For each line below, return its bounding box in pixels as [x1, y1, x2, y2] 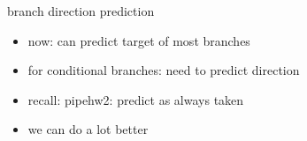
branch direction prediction [7, 2, 155, 19]
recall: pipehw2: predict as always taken [27, 90, 244, 108]
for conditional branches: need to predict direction [27, 61, 300, 79]
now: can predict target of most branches [27, 31, 250, 49]
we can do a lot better [27, 120, 149, 138]
